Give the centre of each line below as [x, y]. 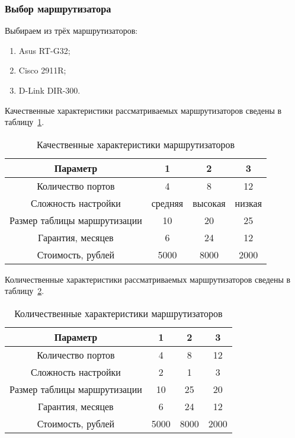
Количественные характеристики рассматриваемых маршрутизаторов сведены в [148, 279]
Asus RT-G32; [44, 50]
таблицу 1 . [25, 122]
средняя [167, 203]
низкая [248, 203]
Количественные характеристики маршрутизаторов [118, 313]
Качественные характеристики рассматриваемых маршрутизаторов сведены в [143, 110]
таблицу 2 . [25, 291]
